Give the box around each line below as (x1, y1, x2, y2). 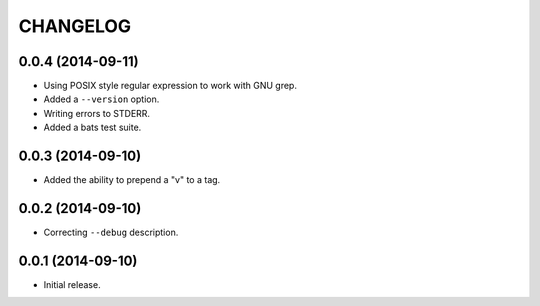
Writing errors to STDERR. (43, 107, 150, 119)
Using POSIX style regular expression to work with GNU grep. (43, 80, 297, 92)
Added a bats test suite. (43, 121, 142, 134)
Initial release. (43, 278, 101, 290)
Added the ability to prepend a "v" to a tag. (43, 174, 221, 186)
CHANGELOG (18, 15, 132, 37)
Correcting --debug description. (43, 226, 179, 239)
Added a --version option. (43, 93, 160, 105)
